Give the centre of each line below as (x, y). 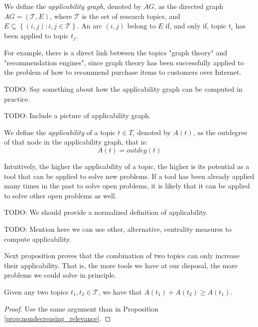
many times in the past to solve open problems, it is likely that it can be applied (127, 186)
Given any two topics (36, 291)
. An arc (89, 26)
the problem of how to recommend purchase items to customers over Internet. (123, 72)
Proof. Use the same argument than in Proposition (81, 308)
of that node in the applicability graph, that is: (76, 142)
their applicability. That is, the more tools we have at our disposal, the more (121, 265)
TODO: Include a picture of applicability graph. (77, 115)
